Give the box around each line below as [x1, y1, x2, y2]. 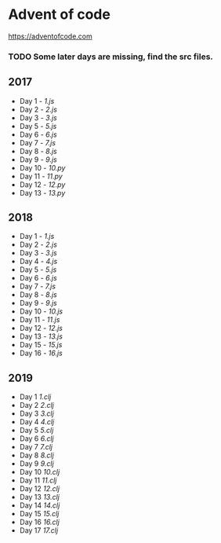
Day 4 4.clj [19, 417, 55, 427]
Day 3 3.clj [19, 409, 55, 418]
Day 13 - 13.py [19, 188, 66, 197]
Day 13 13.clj [19, 493, 60, 502]
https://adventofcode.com [8, 31, 92, 41]
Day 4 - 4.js [19, 257, 58, 266]
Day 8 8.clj [19, 450, 55, 460]
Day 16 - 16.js [19, 348, 63, 358]
